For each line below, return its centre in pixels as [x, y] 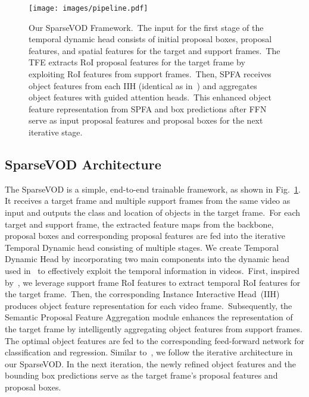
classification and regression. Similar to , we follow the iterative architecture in [149, 352]
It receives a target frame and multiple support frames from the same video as [148, 201]
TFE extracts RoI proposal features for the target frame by [137, 62]
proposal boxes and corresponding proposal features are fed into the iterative [145, 236]
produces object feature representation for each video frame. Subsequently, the [149, 305]
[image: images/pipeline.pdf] [88, 8]
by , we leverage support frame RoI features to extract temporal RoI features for [153, 282]
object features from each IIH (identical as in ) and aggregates [143, 85]
